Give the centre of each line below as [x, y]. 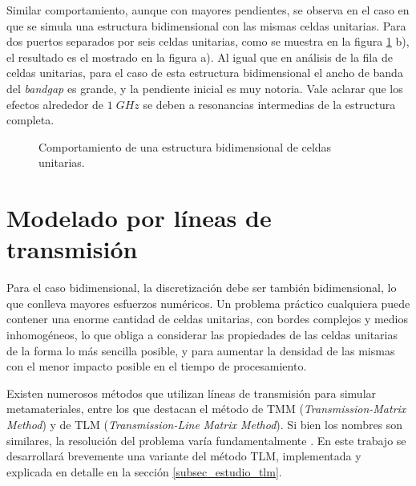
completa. [30, 120]
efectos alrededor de [55, 104]
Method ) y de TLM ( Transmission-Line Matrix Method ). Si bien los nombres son [205, 424]
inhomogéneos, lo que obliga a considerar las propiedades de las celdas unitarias [202, 335]
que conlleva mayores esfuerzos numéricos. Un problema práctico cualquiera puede [208, 303]
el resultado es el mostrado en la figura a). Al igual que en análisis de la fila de [200, 57]
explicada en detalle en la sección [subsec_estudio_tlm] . [144, 471]
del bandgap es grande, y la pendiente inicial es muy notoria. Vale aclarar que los [205, 88]
